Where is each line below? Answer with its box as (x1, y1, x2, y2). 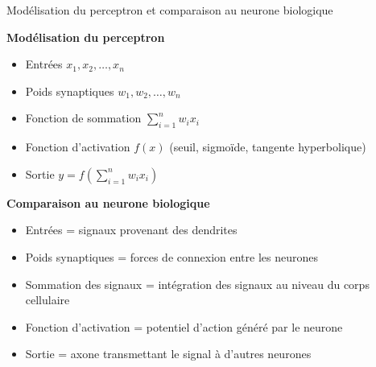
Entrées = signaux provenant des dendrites (25, 221, 238, 238)
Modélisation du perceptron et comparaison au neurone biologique (6, 2, 333, 18)
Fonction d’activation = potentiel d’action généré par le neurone (25, 318, 343, 335)
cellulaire (25, 291, 70, 308)
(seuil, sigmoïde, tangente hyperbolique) (169, 138, 366, 155)
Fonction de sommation (25, 109, 142, 126)
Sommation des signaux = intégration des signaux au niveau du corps (25, 275, 370, 292)
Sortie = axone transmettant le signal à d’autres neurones (25, 345, 312, 362)
